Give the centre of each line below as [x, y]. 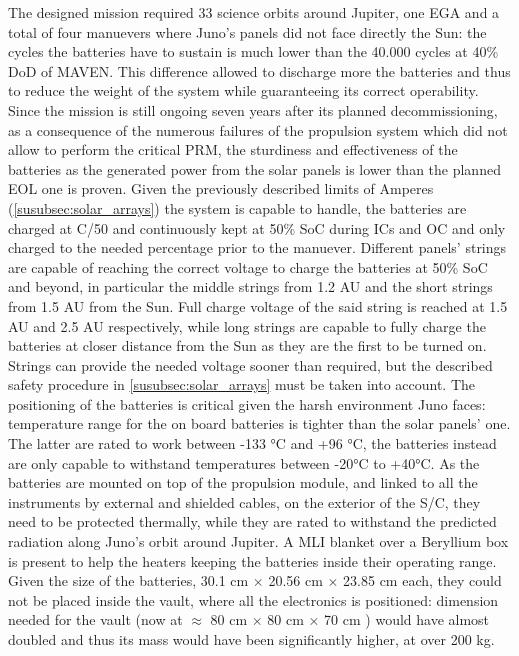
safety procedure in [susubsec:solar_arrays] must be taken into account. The [242, 384]
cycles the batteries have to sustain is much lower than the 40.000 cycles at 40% [253, 51]
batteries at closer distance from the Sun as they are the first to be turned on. [247, 345]
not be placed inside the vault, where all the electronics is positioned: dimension [253, 599]
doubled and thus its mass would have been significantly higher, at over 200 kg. [251, 639]
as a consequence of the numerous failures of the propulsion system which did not [258, 129]
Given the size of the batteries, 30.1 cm [128, 580]
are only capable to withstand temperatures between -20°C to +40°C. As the [244, 462]
